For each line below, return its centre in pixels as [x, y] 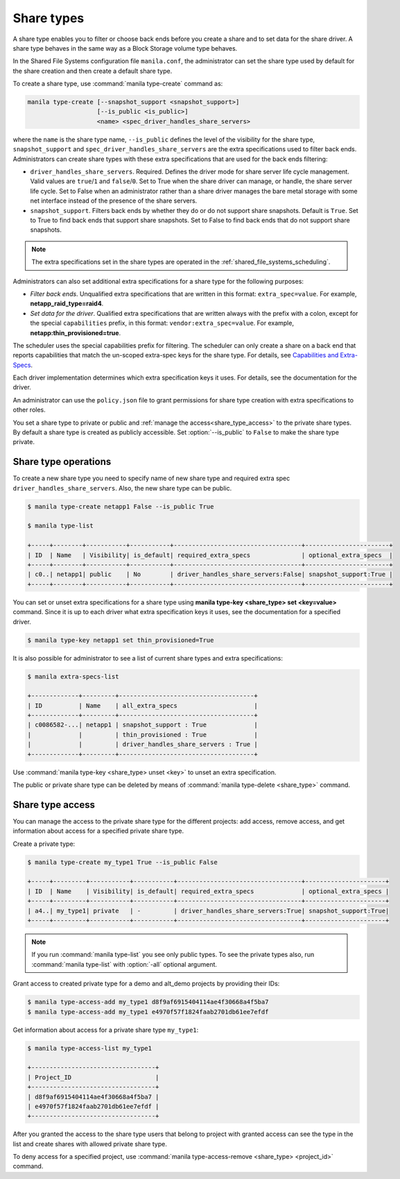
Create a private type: [44, 844]
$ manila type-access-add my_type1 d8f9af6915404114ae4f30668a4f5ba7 [148, 1002]
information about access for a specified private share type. [98, 831]
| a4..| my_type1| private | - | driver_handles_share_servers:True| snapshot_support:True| [208, 910]
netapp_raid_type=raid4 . [67, 304]
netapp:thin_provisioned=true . [76, 332]
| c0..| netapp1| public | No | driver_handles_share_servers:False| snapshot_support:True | [210, 575]
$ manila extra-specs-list [73, 676]
